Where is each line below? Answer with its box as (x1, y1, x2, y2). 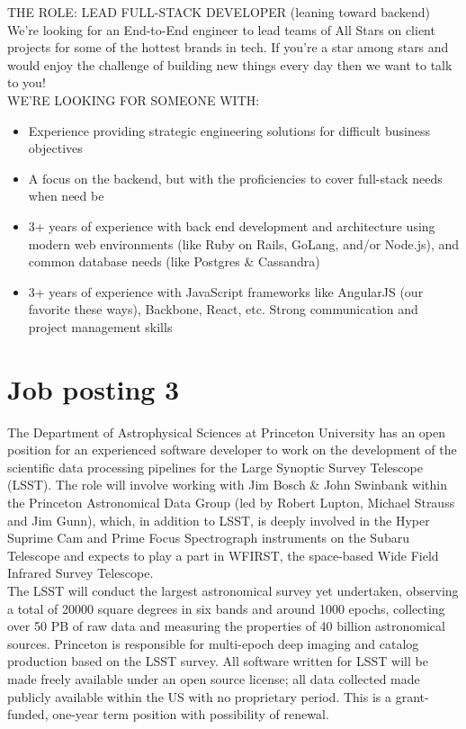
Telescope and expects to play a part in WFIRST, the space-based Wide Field (7, 545, 439, 564)
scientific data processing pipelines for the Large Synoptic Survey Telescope (7, 457, 423, 476)
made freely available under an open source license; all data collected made (7, 669, 420, 688)
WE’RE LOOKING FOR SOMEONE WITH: (7, 90, 260, 109)
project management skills (28, 317, 173, 336)
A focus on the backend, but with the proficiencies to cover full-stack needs (28, 168, 443, 187)
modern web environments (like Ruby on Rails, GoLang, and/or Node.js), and (28, 234, 460, 253)
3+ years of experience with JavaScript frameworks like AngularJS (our (28, 282, 424, 301)
